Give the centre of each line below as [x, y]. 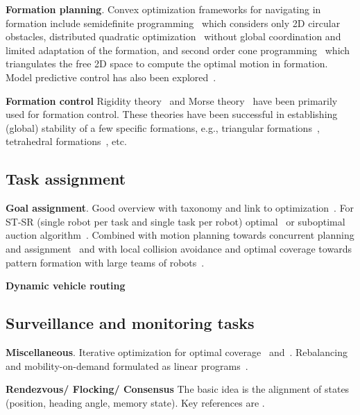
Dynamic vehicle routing [66, 286]
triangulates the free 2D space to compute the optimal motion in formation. [167, 63]
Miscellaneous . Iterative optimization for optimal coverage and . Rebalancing [177, 352]
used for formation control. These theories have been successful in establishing [172, 114]
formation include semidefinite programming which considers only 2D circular [173, 23]
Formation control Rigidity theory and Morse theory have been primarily [172, 100]
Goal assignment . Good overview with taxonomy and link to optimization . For [180, 208]
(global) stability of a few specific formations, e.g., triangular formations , [163, 127]
